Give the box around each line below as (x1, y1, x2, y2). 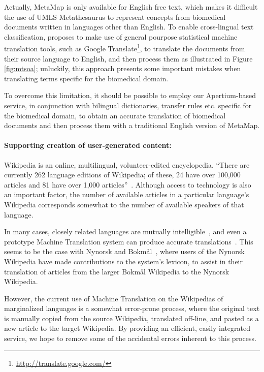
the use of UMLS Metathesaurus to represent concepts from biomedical (4, 11, 226, 22)
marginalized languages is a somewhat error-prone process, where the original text (4, 303, 260, 314)
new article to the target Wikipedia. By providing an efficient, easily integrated (4, 323, 250, 333)
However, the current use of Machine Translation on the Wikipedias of (4, 293, 223, 303)
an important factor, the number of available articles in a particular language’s (4, 189, 249, 200)
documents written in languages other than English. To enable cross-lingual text (4, 21, 254, 32)
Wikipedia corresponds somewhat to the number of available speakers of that (4, 199, 244, 209)
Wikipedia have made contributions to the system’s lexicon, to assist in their (4, 256, 243, 266)
